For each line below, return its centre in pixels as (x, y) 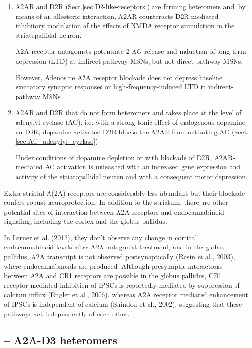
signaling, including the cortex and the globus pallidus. (85, 221)
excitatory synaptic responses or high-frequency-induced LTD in (111, 87)
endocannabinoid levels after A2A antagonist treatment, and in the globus (114, 247)
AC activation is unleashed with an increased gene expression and (143, 167)
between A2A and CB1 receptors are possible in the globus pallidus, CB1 (113, 275)
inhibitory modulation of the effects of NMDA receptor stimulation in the (125, 25)
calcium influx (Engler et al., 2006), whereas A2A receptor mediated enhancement (126, 294)
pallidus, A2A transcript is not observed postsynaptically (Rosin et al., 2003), (119, 257)
